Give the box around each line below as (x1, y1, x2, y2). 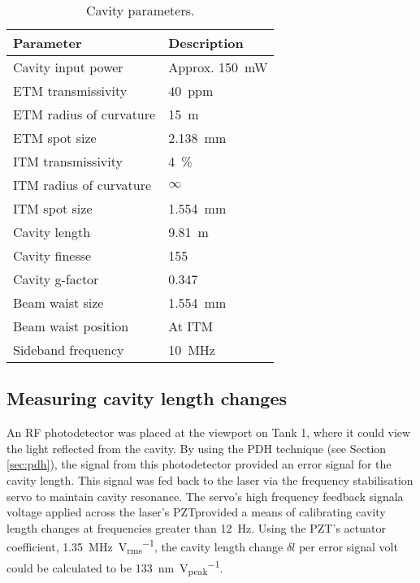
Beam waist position (13, 317, 129, 335)
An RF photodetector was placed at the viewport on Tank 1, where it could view (6, 424, 411, 441)
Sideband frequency (13, 340, 124, 359)
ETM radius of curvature (13, 105, 156, 123)
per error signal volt (298, 538, 398, 555)
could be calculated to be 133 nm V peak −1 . (6, 557, 223, 578)
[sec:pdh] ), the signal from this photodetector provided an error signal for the (6, 456, 392, 473)
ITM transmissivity (13, 152, 123, 171)
